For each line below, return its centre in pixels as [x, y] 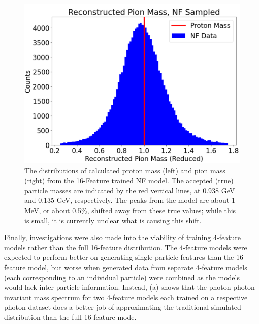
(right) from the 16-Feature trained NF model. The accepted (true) [129, 180]
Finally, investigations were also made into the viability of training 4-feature [123, 237]
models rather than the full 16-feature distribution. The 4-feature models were [126, 247]
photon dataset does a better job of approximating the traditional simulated [123, 307]
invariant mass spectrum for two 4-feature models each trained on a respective [126, 297]
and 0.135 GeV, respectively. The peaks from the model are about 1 [130, 200]
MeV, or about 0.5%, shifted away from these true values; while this [130, 210]
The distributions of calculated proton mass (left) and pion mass [125, 170]
